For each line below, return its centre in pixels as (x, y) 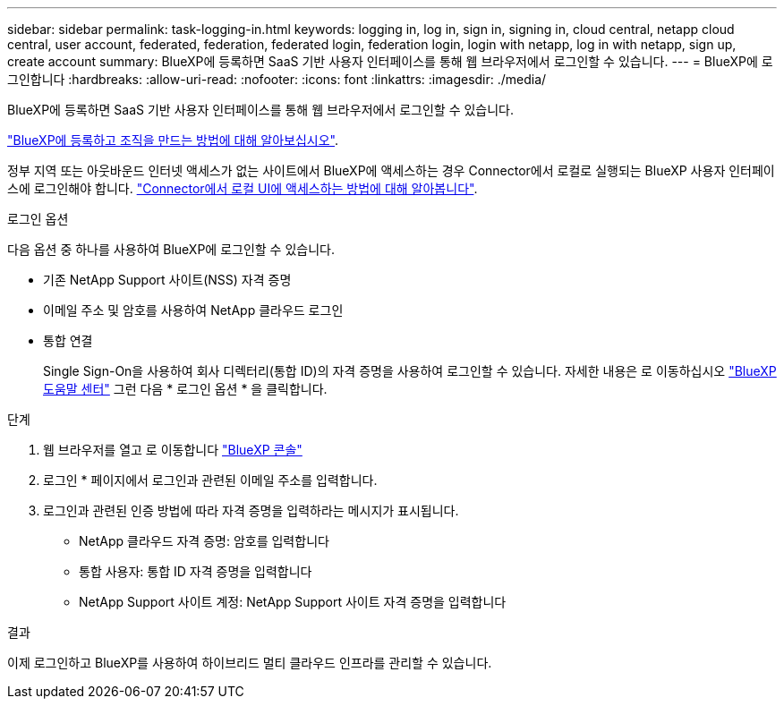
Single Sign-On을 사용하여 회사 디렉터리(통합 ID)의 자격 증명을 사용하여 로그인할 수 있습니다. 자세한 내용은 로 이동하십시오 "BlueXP (410, 371)
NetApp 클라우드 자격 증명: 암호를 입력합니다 (204, 541)
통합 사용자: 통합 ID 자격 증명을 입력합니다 (196, 571)
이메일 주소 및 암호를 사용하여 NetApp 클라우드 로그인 (193, 310)
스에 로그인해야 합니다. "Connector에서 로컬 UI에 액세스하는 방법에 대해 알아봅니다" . (243, 188)
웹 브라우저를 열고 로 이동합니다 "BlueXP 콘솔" (173, 450)
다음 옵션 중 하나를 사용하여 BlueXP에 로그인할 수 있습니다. (171, 249)
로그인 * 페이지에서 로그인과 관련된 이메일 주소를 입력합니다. (210, 480)
